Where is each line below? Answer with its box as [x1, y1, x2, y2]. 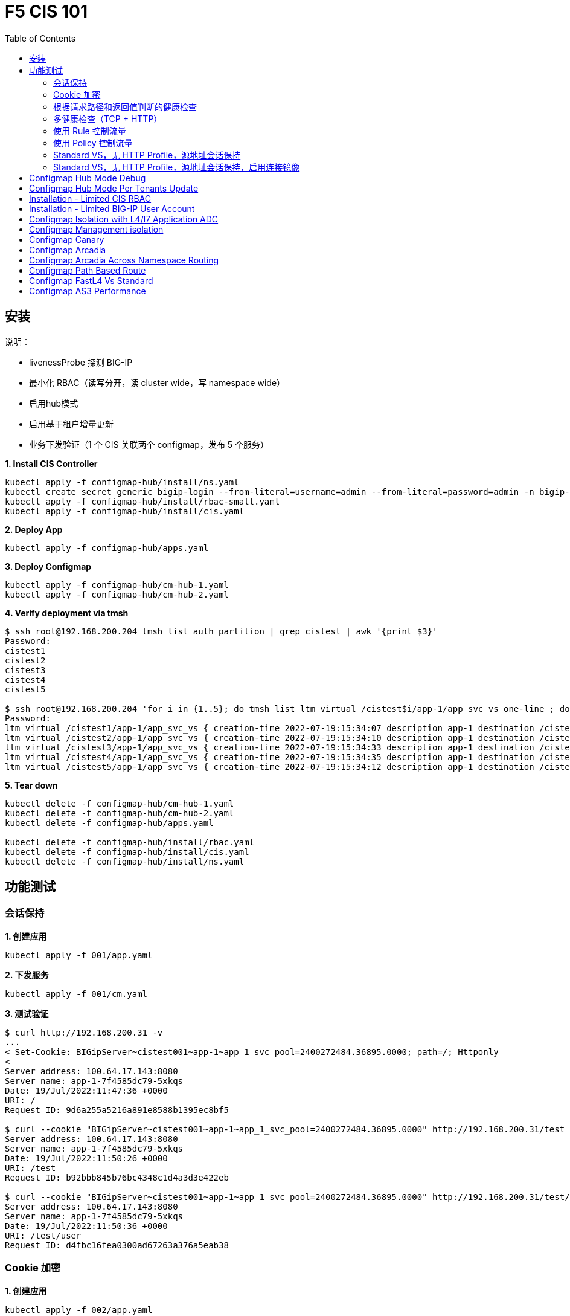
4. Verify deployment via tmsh [5, 607, 129, 618]
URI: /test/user [5, 1230, 82, 1240]
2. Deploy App [5, 524, 63, 535]
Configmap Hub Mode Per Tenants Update [29, 182, 199, 193]
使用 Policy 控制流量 [53, 137, 133, 148]
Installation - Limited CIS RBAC [29, 193, 152, 204]
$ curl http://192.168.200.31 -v [5, 1027, 163, 1037]
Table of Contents [5, 33, 76, 44]
